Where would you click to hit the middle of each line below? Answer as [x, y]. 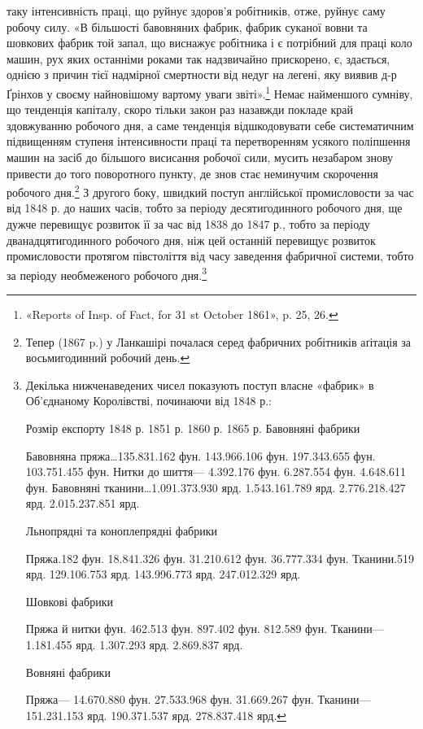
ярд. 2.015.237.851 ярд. [83, 503]
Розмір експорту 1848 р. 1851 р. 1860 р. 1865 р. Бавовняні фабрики [193, 428]
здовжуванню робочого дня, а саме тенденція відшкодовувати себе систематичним [210, 125]
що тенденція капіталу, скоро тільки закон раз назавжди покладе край [180, 109]
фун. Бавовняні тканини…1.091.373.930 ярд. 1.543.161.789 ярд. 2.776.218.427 [216, 487]
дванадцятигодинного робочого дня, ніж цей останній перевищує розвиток [191, 240]
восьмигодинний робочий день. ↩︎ [108, 358]
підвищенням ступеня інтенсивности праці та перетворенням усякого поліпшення [209, 141]
